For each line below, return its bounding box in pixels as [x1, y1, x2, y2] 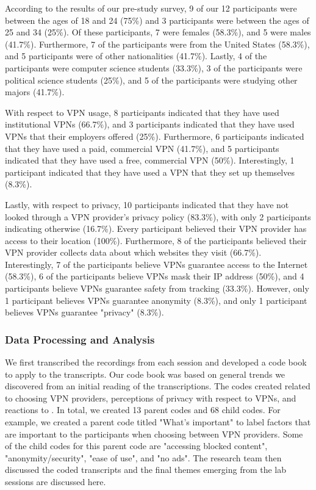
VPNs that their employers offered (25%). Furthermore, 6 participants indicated [5, 129, 304, 142]
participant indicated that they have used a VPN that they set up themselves [5, 165, 295, 178]
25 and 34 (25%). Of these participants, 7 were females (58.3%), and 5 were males [5, 26, 311, 38]
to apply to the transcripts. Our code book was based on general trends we [5, 367, 285, 380]
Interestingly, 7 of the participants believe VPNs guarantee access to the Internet [5, 258, 308, 270]
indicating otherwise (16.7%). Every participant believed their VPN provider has [5, 222, 307, 235]
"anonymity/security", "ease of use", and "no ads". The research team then [5, 451, 282, 464]
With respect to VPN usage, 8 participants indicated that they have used [5, 106, 279, 118]
